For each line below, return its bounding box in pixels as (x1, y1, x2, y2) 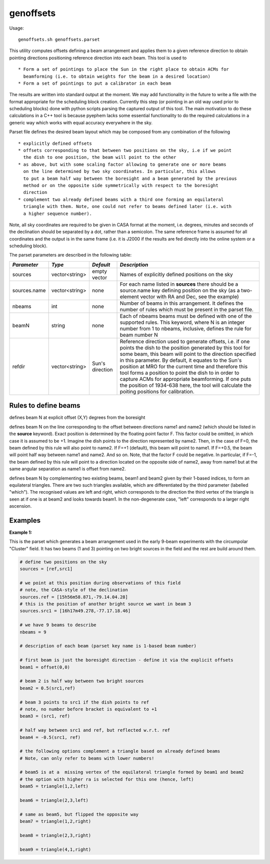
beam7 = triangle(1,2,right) (19, 818, 91, 824)
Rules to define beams (9, 401, 80, 410)
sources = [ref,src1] (19, 566, 73, 572)
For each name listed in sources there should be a (119, 281, 238, 288)
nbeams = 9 (19, 629, 46, 635)
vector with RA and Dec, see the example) (140, 293, 239, 300)
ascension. (9, 503, 32, 509)
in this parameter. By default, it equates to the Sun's (119, 356, 242, 363)
